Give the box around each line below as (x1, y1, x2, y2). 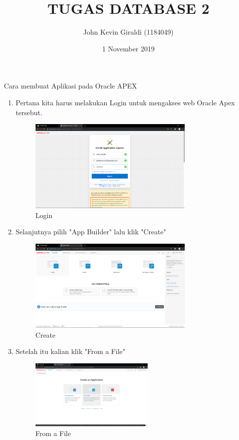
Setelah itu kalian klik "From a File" (15, 346, 125, 356)
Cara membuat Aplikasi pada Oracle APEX (4, 81, 137, 91)
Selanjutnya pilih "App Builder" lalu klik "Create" (15, 226, 166, 237)
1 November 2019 (102, 43, 155, 53)
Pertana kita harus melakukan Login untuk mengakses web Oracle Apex (15, 97, 235, 107)
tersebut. (15, 107, 42, 117)
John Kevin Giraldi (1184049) (83, 27, 174, 37)
